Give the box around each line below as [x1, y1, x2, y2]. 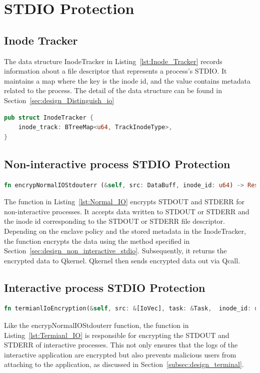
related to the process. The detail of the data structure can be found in [4, 85, 222, 96]
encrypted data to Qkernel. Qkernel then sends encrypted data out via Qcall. [4, 255, 240, 265]
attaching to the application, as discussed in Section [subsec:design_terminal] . [4, 359, 244, 369]
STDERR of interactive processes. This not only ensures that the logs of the [4, 339, 238, 350]
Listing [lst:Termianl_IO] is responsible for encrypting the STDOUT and [4, 329, 229, 340]
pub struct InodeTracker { [4, 114, 94, 121]
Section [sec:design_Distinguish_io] [4, 95, 114, 105]
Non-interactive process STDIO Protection [4, 156, 230, 171]
